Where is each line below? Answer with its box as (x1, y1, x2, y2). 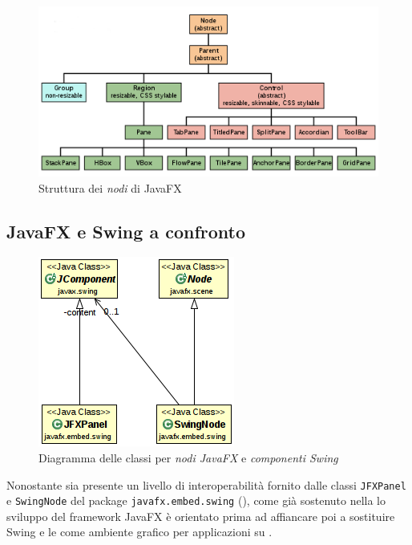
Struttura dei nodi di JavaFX (38, 179, 182, 196)
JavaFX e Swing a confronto (6, 218, 246, 243)
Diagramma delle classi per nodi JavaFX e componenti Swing (38, 449, 338, 466)
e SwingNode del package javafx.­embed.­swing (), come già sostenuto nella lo (6, 492, 386, 509)
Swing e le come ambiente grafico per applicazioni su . (6, 523, 273, 540)
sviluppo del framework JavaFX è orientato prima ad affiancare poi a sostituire (6, 507, 395, 524)
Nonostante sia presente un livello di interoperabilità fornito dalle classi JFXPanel (6, 476, 406, 493)
